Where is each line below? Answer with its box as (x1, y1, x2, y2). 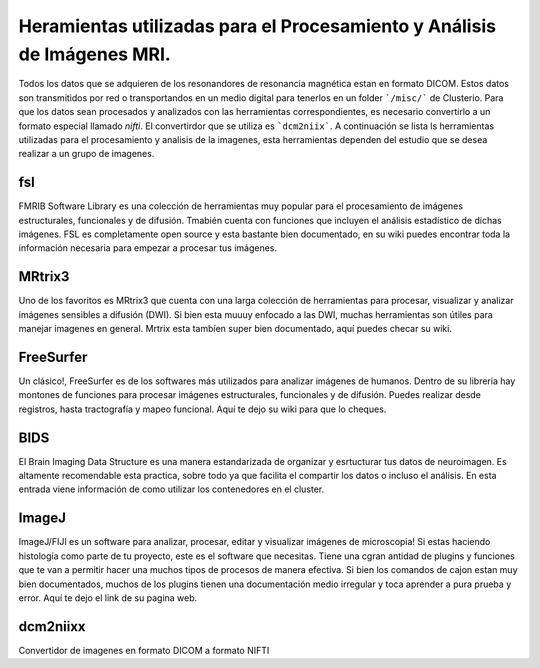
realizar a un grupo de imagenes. (18, 148, 155, 160)
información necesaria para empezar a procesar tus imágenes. (18, 242, 277, 254)
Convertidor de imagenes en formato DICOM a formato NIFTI (18, 644, 270, 656)
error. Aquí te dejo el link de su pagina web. (18, 591, 198, 604)
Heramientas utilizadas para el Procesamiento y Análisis (18, 15, 497, 37)
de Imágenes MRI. (18, 43, 172, 65)
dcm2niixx (18, 618, 86, 635)
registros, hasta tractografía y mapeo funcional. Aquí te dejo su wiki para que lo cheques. (18, 403, 387, 415)
